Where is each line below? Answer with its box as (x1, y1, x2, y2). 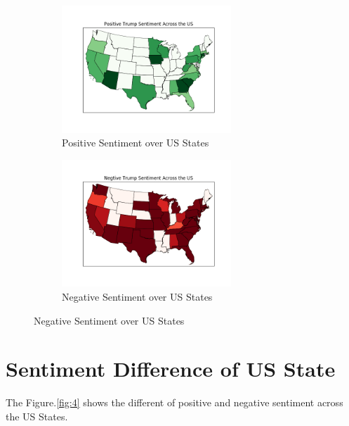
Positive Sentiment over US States (62, 135, 209, 150)
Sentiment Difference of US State (6, 354, 336, 383)
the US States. (6, 408, 68, 423)
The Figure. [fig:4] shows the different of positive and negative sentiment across (6, 395, 343, 410)
